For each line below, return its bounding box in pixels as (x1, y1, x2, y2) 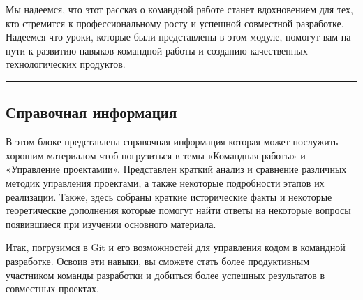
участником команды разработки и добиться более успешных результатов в (6, 267, 325, 282)
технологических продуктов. (6, 57, 126, 71)
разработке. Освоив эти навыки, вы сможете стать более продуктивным (6, 253, 310, 268)
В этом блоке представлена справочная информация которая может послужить (6, 134, 339, 149)
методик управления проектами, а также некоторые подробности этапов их (6, 175, 325, 190)
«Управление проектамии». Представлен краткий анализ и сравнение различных (6, 162, 347, 176)
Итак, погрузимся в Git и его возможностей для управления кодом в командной (6, 240, 346, 255)
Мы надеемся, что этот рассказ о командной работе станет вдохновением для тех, (6, 2, 353, 16)
